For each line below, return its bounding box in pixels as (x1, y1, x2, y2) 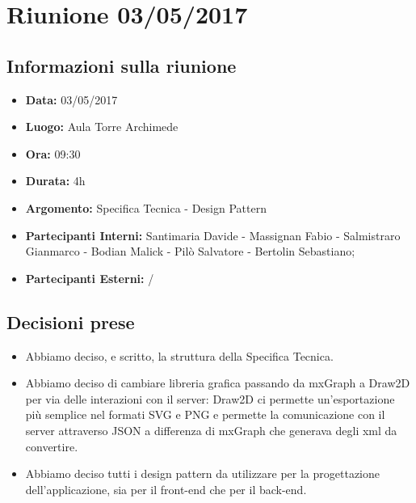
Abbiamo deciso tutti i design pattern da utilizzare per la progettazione (25, 465, 380, 482)
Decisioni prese (6, 309, 135, 334)
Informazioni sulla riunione (6, 53, 237, 78)
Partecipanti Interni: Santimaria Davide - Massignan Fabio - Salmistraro (25, 226, 401, 243)
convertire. (25, 437, 78, 454)
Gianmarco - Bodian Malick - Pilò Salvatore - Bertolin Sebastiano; (25, 243, 355, 260)
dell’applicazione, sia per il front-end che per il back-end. (25, 480, 307, 497)
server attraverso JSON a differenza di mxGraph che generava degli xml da (25, 421, 397, 438)
